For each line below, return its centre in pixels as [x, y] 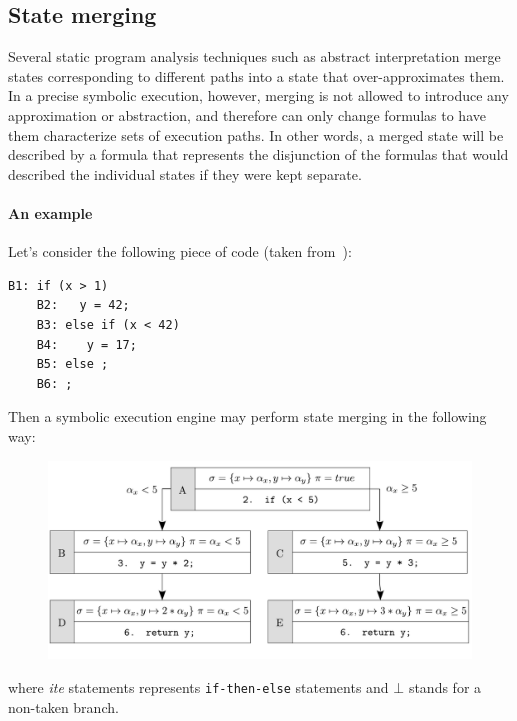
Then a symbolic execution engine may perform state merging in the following [247, 416]
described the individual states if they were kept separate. [185, 173]
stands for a [445, 686]
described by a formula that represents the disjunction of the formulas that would [258, 154]
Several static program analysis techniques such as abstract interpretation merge [254, 56]
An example [50, 212]
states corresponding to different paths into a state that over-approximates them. [256, 75]
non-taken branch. [63, 706]
